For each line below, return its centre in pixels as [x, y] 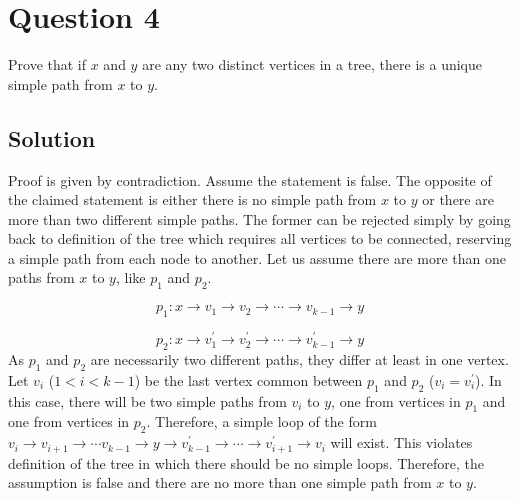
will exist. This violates [401, 442]
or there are [458, 199]
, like [130, 277]
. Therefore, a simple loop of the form [261, 421]
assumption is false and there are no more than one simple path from [220, 482]
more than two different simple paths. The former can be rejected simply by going [259, 218]
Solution [52, 137]
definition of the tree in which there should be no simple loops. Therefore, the [246, 462]
